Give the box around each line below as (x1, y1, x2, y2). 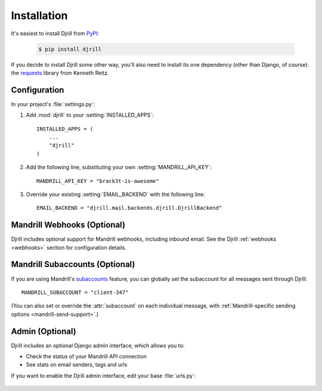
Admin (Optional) (11, 326, 77, 336)
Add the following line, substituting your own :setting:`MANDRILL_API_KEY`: (26, 164, 212, 171)
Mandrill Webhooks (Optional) (11, 220, 125, 230)
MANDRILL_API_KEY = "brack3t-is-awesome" (36, 178, 159, 184)
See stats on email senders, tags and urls (26, 361, 128, 368)
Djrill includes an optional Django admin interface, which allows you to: (11, 342, 185, 349)
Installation (11, 9, 68, 22)
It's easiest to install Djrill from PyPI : (11, 30, 100, 37)
